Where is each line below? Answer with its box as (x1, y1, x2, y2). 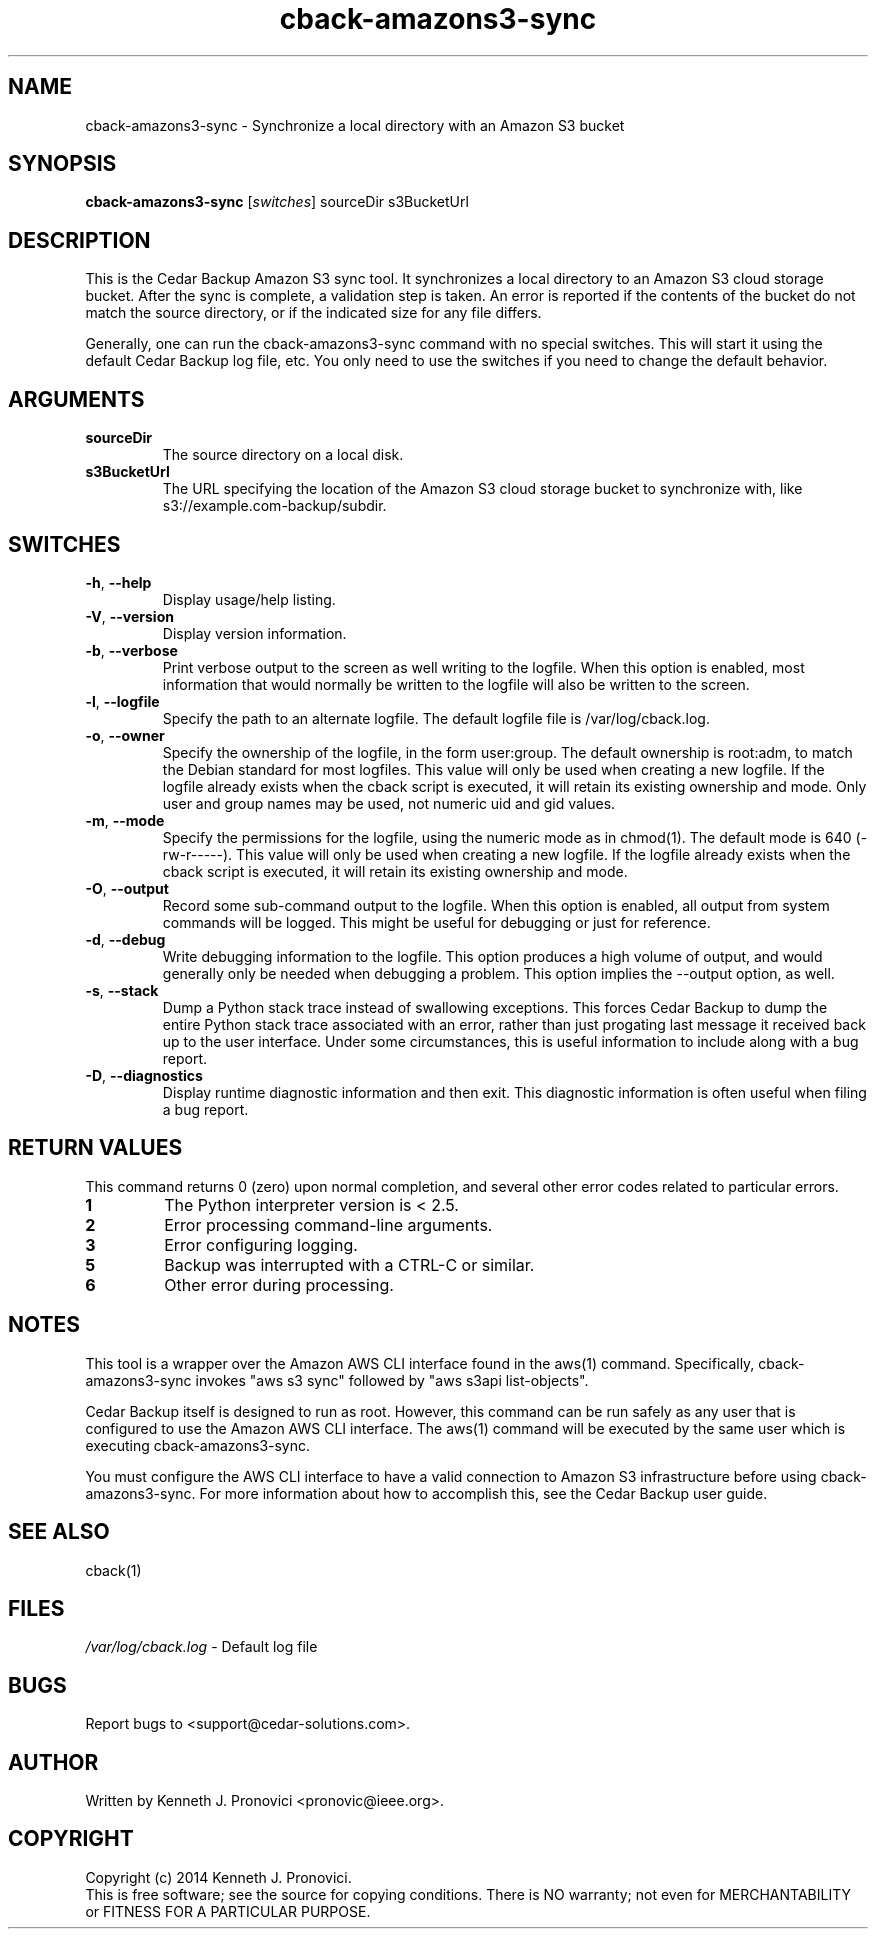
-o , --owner (85, 726, 165, 744)
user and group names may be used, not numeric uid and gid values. (162, 794, 616, 812)
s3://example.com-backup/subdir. (162, 497, 387, 515)
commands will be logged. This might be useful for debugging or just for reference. (162, 913, 711, 931)
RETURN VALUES (8, 1135, 183, 1161)
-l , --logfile (85, 692, 160, 710)
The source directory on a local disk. (162, 446, 404, 464)
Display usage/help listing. (162, 590, 336, 608)
